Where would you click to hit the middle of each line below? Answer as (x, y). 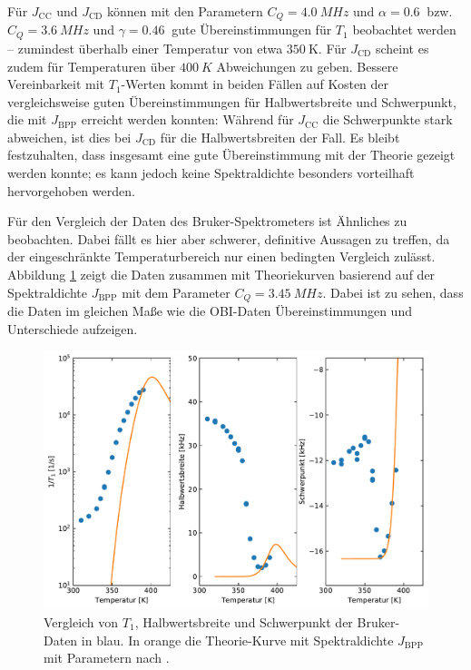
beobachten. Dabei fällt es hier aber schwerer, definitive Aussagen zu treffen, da (229, 238)
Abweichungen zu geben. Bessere (307, 66)
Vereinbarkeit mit (56, 84)
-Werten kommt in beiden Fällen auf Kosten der (255, 84)
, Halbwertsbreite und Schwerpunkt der (244, 622)
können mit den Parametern (185, 11)
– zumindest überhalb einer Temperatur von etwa (145, 48)
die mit (27, 119)
